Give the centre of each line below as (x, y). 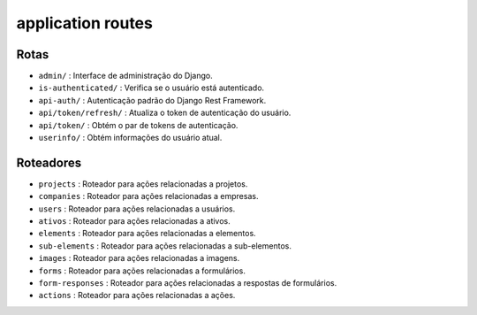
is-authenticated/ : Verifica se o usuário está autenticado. (151, 88)
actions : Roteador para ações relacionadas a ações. (137, 296)
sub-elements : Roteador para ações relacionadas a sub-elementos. (165, 246)
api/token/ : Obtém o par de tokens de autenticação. (138, 125)
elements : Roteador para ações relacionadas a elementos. (147, 234)
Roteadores (49, 162)
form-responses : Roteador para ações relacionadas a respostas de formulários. (188, 283)
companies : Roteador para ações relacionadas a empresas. (148, 196)
